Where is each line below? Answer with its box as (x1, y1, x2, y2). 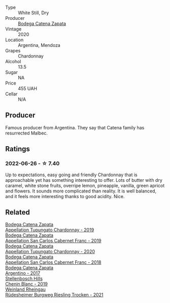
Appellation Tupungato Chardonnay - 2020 (5, 249, 95, 255)
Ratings (5, 145, 30, 153)
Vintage (5, 26, 22, 32)
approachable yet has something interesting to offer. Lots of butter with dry (5, 177, 162, 183)
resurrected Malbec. (5, 130, 48, 136)
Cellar (5, 91, 18, 97)
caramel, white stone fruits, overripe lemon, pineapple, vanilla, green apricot (5, 182, 165, 188)
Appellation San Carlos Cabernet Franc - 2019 (5, 238, 101, 244)
